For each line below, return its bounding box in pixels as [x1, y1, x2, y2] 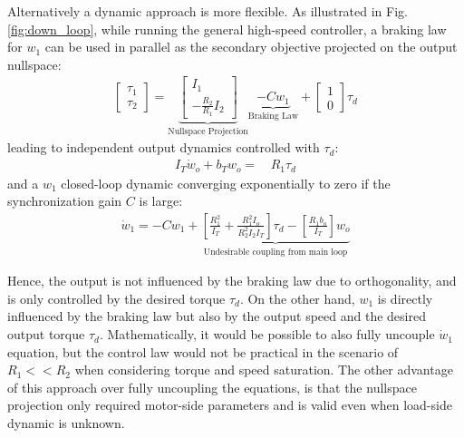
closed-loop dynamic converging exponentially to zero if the [61, 173, 391, 192]
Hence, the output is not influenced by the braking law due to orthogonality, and [7, 271, 457, 290]
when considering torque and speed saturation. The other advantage [74, 360, 453, 379]
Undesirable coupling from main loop [203, 247, 348, 257]
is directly [377, 288, 433, 307]
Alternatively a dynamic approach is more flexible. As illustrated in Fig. [7, 2, 408, 20]
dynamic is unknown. [7, 414, 125, 433]
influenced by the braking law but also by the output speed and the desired [7, 307, 426, 326]
